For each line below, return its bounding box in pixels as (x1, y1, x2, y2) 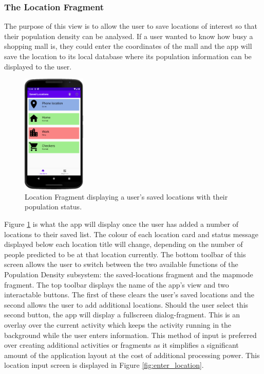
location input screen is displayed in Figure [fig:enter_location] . (4, 360, 204, 370)
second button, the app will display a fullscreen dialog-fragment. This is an (4, 309, 240, 320)
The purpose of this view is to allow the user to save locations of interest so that (4, 21, 258, 31)
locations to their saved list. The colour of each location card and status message (4, 228, 258, 239)
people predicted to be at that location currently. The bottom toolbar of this (4, 248, 246, 259)
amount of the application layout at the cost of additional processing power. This (4, 349, 260, 360)
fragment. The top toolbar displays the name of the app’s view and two (4, 279, 229, 290)
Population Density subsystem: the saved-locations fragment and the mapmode (4, 269, 253, 279)
